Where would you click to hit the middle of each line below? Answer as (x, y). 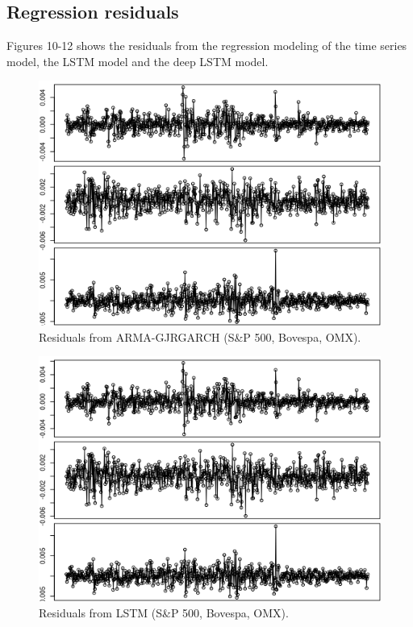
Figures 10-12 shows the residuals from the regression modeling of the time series (207, 46)
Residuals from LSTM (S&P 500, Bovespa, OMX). (164, 612)
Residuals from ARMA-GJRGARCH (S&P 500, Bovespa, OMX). (200, 336)
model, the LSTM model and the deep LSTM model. (138, 61)
